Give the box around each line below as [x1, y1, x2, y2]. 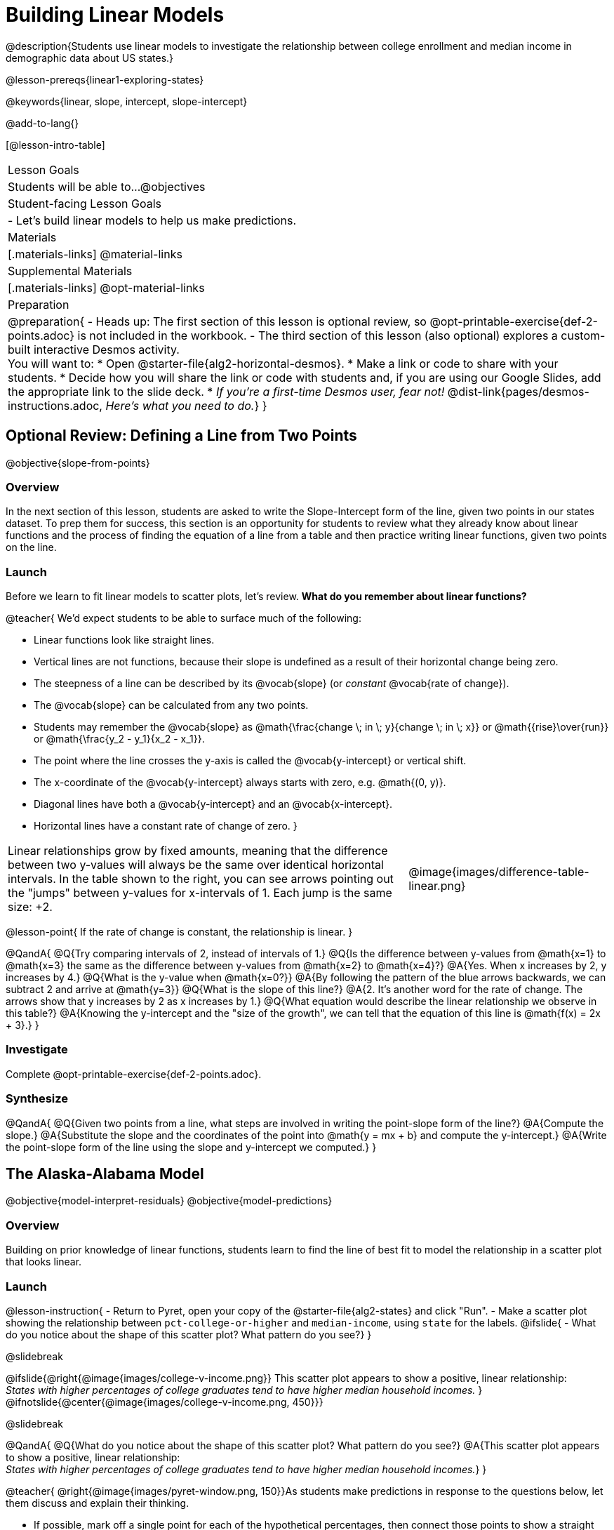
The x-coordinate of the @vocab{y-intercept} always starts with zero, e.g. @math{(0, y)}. [34, 776, 446, 789]
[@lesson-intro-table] [6, 138, 105, 151]
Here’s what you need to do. [105, 398, 255, 413]
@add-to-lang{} [6, 117, 79, 129]
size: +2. [8, 900, 53, 914]
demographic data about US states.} [6, 51, 174, 64]
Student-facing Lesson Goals [8, 196, 162, 211]
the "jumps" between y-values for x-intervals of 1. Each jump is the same [8, 886, 392, 900]
